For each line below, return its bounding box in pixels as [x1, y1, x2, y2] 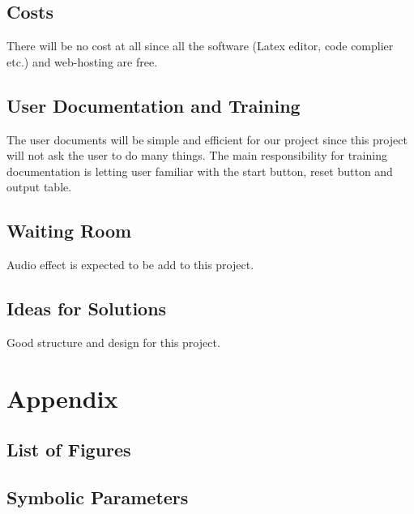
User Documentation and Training [6, 92, 301, 118]
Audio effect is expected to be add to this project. [6, 256, 254, 273]
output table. [6, 178, 72, 195]
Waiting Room [6, 218, 132, 243]
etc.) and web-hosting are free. [6, 53, 158, 70]
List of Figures [6, 437, 131, 462]
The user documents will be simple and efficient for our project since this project [6, 131, 408, 148]
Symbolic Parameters [6, 485, 189, 510]
